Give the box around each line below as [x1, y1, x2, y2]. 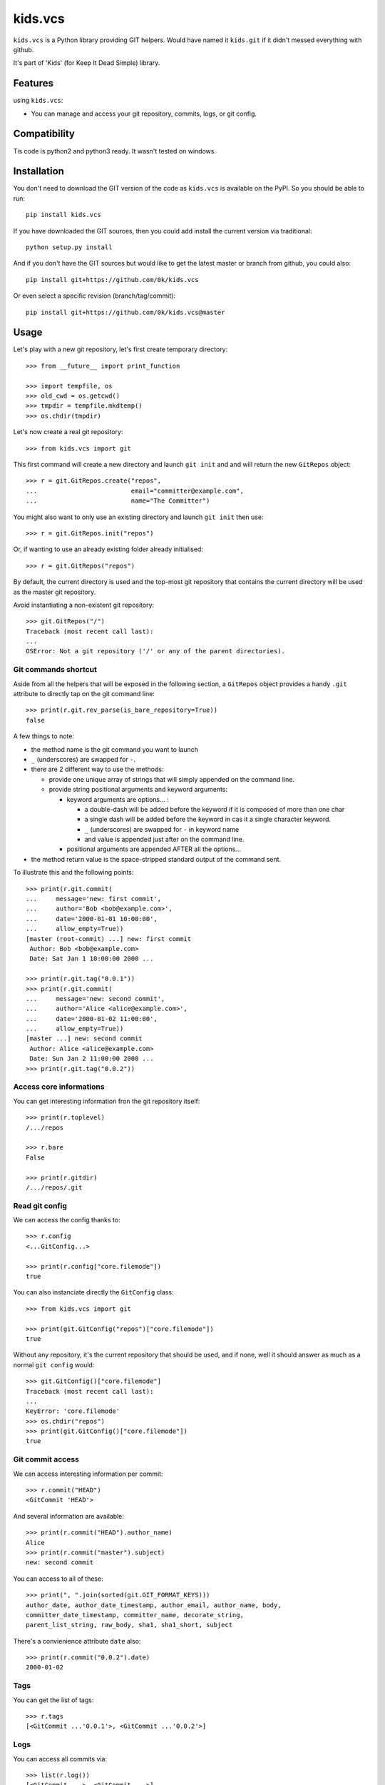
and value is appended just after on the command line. [84, 835, 245, 844]
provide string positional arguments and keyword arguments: [48, 785, 228, 794]
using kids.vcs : [13, 96, 63, 105]
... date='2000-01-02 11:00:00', [26, 1015, 158, 1022]
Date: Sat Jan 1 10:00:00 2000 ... [29, 955, 154, 963]
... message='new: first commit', [26, 895, 162, 903]
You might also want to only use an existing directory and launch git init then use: [13, 513, 264, 521]
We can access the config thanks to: [13, 1216, 120, 1225]
